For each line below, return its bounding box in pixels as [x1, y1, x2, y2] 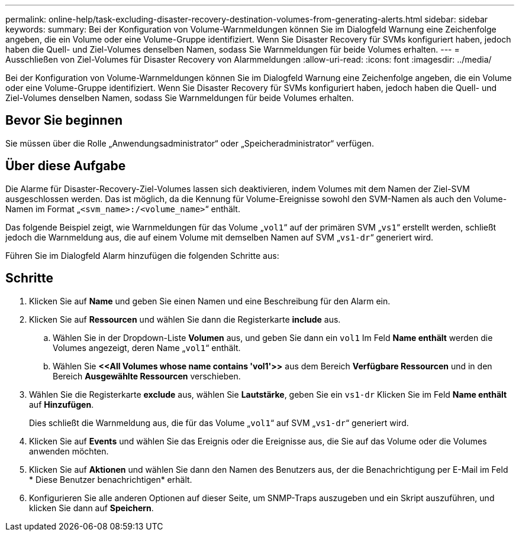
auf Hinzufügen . [29, 399, 94, 410]
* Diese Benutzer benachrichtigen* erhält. [29, 474, 192, 485]
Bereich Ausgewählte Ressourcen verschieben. [53, 371, 241, 381]
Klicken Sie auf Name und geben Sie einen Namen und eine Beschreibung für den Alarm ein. [29, 295, 391, 306]
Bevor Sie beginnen [5, 113, 123, 128]
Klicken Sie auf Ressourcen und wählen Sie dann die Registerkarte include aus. [29, 314, 341, 324]
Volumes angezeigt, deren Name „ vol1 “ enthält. [53, 342, 241, 353]
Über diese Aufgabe [5, 158, 126, 174]
